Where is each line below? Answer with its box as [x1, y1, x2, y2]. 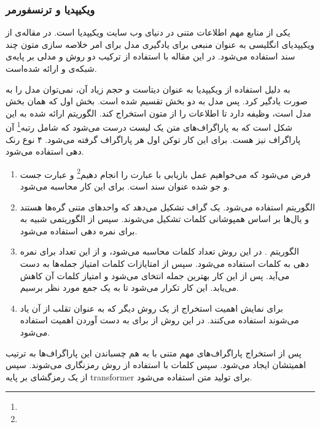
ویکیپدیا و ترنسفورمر [6, 1, 95, 17]
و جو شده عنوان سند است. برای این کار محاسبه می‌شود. [20, 180, 230, 193]
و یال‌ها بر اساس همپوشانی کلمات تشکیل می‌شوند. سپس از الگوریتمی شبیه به [20, 212, 309, 225]
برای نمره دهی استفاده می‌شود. [20, 224, 138, 237]
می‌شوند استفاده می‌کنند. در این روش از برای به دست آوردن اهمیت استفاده [20, 314, 299, 326]
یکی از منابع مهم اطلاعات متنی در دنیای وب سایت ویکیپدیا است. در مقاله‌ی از [6, 26, 291, 39]
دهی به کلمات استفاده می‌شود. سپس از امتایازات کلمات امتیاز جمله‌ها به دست [20, 257, 309, 270]
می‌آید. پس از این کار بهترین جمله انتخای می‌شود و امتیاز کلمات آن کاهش [20, 269, 290, 282]
